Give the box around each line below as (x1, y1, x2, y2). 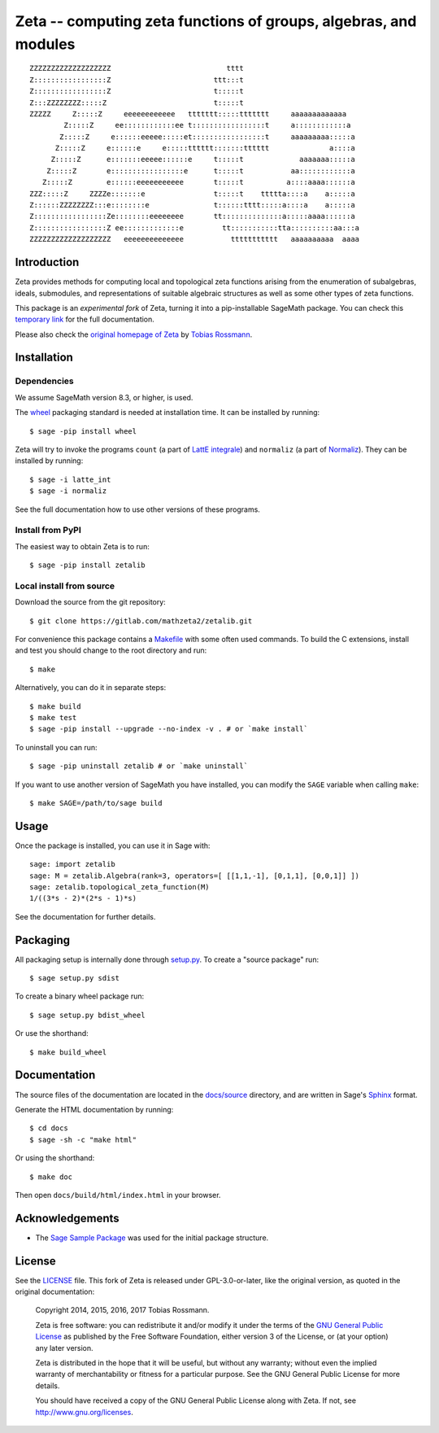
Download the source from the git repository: (15, 597, 166, 607)
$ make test (29, 713, 77, 722)
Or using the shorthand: (15, 1153, 95, 1163)
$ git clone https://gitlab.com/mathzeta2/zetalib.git (29, 616, 253, 626)
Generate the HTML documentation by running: (15, 1104, 174, 1114)
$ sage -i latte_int (29, 474, 111, 484)
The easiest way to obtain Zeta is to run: (15, 541, 150, 551)
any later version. (35, 1343, 93, 1352)
